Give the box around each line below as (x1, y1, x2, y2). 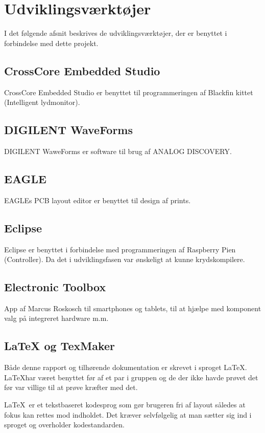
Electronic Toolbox (4, 279, 106, 295)
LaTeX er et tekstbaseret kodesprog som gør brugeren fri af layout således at (4, 399, 246, 410)
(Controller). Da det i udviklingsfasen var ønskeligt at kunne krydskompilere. (4, 254, 245, 265)
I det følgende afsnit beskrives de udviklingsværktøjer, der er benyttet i (4, 28, 227, 38)
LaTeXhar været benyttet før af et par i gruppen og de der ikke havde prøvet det (4, 372, 258, 382)
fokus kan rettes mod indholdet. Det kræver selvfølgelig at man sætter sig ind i (4, 409, 252, 420)
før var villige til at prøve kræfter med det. (4, 382, 138, 393)
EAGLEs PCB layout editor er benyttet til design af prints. (4, 194, 191, 205)
